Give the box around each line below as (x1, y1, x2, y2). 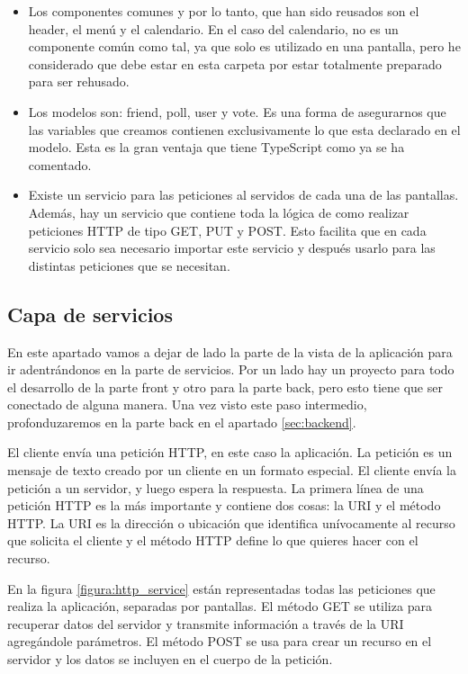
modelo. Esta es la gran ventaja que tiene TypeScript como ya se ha (28, 138, 405, 157)
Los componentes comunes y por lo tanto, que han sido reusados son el (28, 2, 419, 20)
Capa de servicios (7, 300, 173, 328)
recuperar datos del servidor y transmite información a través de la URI (7, 614, 404, 633)
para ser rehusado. (28, 72, 130, 91)
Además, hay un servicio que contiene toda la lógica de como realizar (28, 202, 409, 221)
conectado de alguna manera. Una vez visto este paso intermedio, (7, 395, 367, 414)
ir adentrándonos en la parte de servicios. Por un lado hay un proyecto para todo (7, 360, 454, 379)
